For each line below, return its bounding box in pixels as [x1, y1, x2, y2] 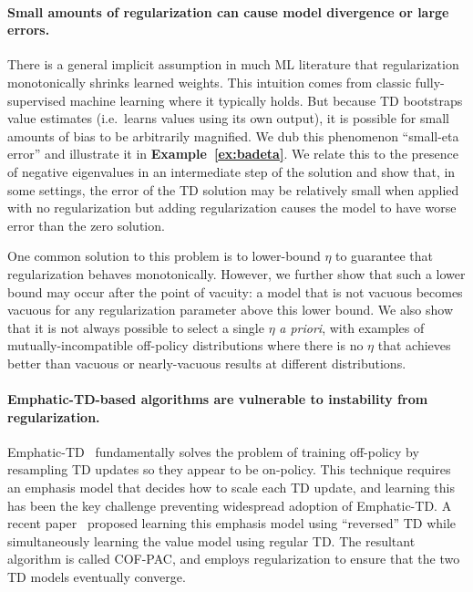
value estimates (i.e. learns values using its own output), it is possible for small [7, 109, 449, 128]
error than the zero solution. [7, 215, 165, 234]
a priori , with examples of [279, 317, 425, 337]
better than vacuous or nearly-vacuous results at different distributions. [7, 353, 406, 372]
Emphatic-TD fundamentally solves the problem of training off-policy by [7, 441, 419, 461]
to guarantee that [335, 246, 433, 265]
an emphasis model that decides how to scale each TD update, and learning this [7, 478, 455, 497]
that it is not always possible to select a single [7, 317, 264, 337]
